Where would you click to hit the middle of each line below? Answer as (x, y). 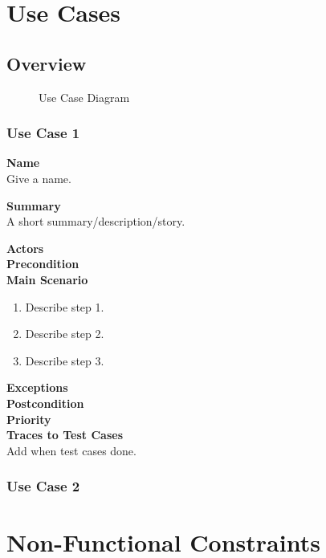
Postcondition (45, 403)
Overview (47, 63)
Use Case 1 (43, 133)
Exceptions (37, 387)
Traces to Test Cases (65, 435)
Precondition (43, 264)
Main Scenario (47, 279)
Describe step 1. (65, 306)
